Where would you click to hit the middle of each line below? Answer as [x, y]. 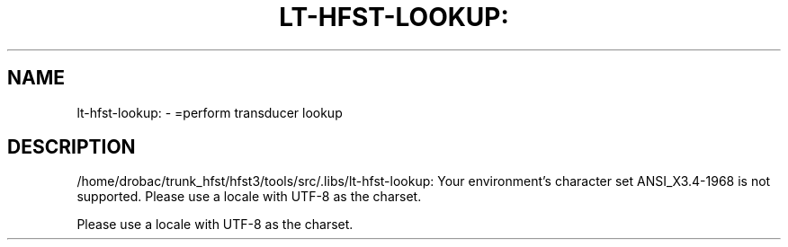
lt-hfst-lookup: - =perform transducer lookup [210, 112]
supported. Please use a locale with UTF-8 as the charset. [249, 197]
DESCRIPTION [72, 147]
